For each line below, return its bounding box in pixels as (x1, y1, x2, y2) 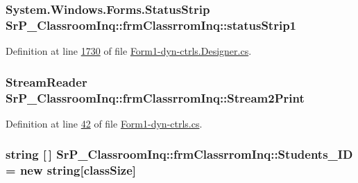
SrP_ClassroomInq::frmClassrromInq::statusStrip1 (6, 16, 297, 33)
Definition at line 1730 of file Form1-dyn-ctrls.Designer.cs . (6, 44, 252, 58)
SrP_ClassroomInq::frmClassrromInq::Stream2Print (6, 89, 305, 106)
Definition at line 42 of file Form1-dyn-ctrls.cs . (6, 116, 203, 130)
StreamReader (6, 73, 87, 90)
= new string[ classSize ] (6, 162, 137, 179)
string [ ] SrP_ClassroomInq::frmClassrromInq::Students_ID (6, 146, 353, 163)
